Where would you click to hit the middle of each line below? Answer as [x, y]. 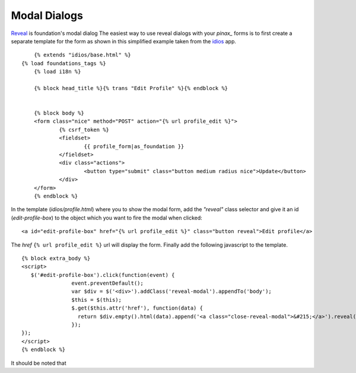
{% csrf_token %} [84, 130]
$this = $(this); [96, 300]
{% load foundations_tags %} [64, 63]
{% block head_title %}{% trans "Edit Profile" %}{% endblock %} [131, 88]
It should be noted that [39, 363]
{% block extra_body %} [56, 258]
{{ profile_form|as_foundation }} [134, 146]
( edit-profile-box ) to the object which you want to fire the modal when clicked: [107, 218]
